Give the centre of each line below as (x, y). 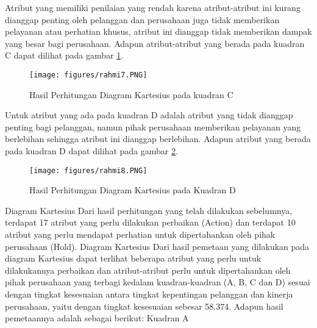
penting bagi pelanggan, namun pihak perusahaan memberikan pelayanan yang (153, 127)
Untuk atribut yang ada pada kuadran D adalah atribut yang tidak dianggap (149, 115)
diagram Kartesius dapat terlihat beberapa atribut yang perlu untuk (133, 258)
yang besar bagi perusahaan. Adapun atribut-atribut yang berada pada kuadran (155, 43)
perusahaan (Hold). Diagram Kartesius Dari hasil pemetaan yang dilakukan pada (157, 246)
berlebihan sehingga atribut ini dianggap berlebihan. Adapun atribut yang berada (158, 139)
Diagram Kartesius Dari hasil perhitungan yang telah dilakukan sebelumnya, (149, 210)
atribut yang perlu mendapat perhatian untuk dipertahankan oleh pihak (140, 234)
